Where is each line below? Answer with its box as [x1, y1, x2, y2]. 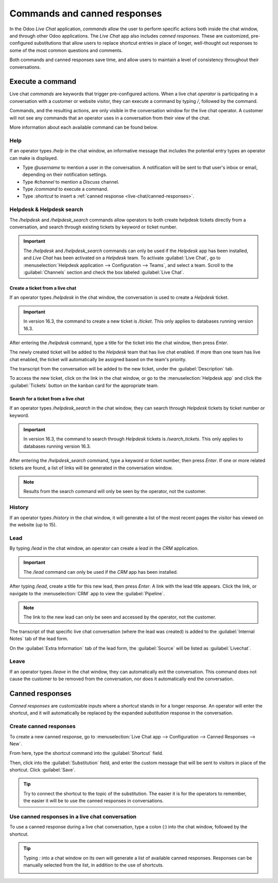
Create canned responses [9, 723, 76, 730]
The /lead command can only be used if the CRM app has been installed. [23, 569, 178, 575]
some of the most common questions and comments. [9, 47, 123, 54]
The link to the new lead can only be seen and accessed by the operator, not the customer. [23, 614, 216, 620]
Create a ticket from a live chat [9, 285, 77, 291]
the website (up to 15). [9, 521, 57, 527]
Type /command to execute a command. [22, 186, 109, 192]
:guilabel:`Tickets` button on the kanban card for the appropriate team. [9, 382, 159, 388]
